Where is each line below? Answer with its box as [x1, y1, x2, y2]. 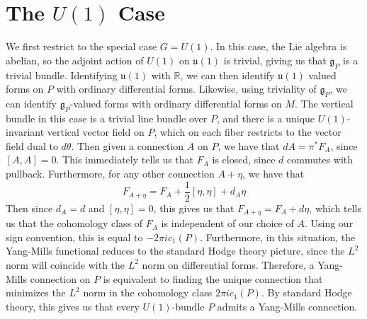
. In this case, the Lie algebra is [210, 39, 347, 54]
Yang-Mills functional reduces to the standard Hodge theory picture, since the [6, 243, 345, 258]
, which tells [309, 200, 361, 215]
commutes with [287, 152, 354, 167]
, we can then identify [180, 67, 275, 82]
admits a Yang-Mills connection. [217, 298, 358, 313]
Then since [6, 200, 53, 215]
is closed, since [212, 152, 276, 167]
